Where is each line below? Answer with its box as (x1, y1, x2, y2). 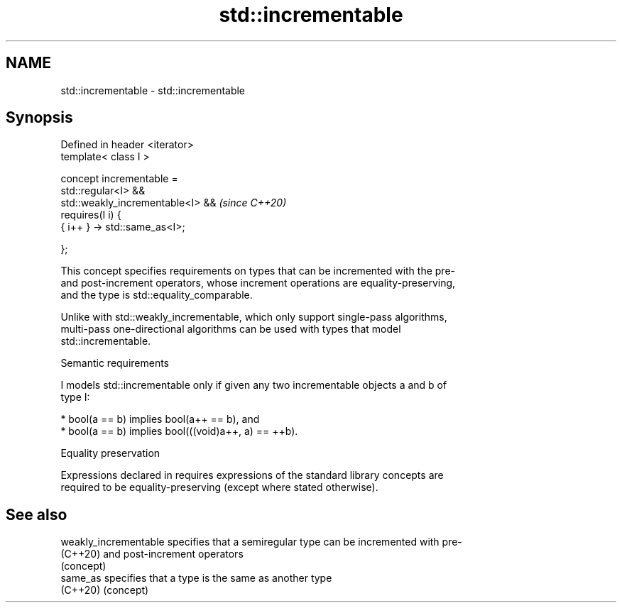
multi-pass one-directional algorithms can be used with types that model (60, 323, 401, 336)
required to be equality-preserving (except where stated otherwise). (60, 481, 378, 494)
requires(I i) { (60, 209, 121, 221)
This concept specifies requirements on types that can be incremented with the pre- (60, 265, 456, 277)
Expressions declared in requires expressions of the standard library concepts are (60, 469, 444, 482)
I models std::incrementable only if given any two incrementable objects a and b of (60, 379, 447, 392)
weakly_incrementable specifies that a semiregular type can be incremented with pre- (60, 536, 462, 548)
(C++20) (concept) (60, 584, 149, 597)
